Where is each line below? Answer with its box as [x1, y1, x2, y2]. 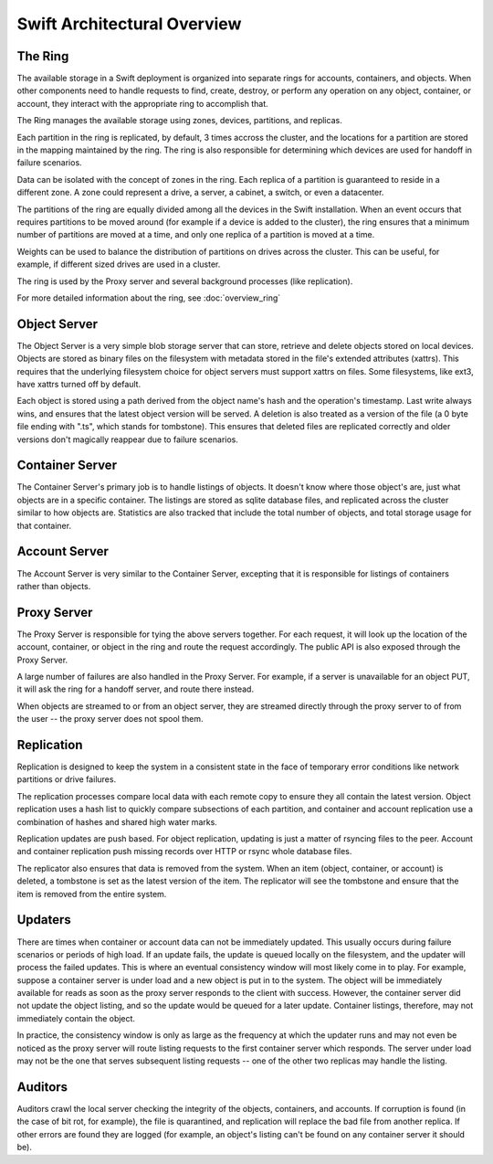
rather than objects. [16, 580, 91, 591]
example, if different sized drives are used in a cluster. [16, 259, 221, 270]
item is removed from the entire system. [16, 888, 167, 899]
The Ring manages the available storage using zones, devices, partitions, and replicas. [16, 115, 342, 126]
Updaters [16, 912, 72, 927]
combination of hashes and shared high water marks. [16, 816, 218, 827]
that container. [16, 520, 72, 531]
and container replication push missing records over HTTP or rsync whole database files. [16, 846, 352, 857]
